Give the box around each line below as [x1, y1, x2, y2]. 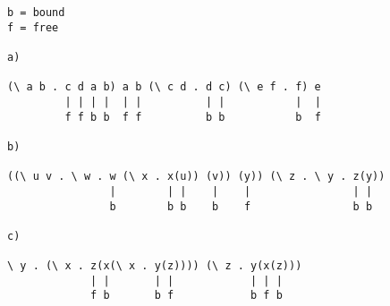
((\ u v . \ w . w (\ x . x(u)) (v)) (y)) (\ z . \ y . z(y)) [7, 170, 386, 183]
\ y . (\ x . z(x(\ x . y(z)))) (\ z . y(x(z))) [7, 259, 302, 273]
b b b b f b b [109, 200, 373, 213]
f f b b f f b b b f [64, 110, 321, 123]
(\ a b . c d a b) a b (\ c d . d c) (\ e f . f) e [7, 81, 321, 94]
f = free [7, 21, 59, 34]
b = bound [7, 6, 65, 19]
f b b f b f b [90, 289, 283, 302]
